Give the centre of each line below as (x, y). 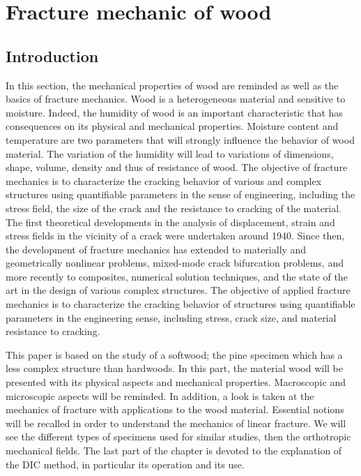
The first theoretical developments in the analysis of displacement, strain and (170, 222)
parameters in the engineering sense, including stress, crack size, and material (171, 317)
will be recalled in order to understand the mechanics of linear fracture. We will (176, 423)
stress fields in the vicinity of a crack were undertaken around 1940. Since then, (175, 236)
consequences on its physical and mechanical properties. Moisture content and (172, 126)
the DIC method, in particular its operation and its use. (125, 464)
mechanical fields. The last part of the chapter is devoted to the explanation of (174, 451)
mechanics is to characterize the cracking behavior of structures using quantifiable (180, 304)
